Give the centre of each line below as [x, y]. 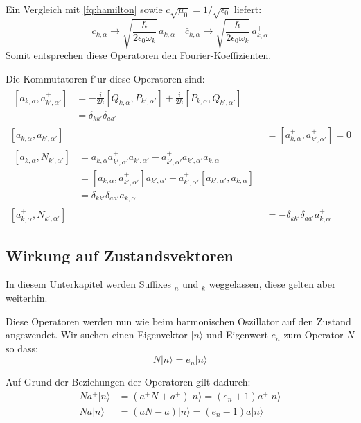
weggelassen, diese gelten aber [272, 284]
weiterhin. [27, 297]
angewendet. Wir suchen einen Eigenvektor [97, 335]
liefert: [248, 9]
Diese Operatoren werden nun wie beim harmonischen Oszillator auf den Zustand [178, 321]
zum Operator [314, 335]
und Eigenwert [237, 335]
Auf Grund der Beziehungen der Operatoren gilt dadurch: [128, 382]
